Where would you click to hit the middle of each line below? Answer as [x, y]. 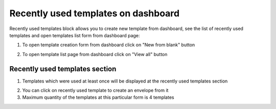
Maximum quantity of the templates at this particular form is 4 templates [98, 97]
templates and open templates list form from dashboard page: [75, 35]
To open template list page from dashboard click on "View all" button [95, 54]
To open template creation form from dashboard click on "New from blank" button [109, 45]
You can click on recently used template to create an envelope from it [95, 90]
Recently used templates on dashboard [95, 13]
